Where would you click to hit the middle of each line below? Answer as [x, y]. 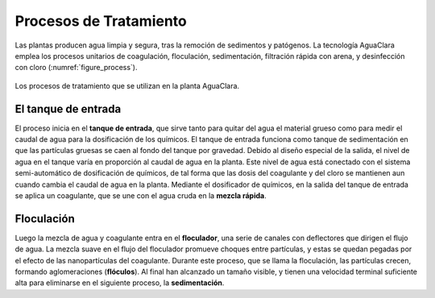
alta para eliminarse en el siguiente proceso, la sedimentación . [120, 283]
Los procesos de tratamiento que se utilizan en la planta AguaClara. [127, 85]
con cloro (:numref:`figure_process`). [76, 68]
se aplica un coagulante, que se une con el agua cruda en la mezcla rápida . [141, 195]
